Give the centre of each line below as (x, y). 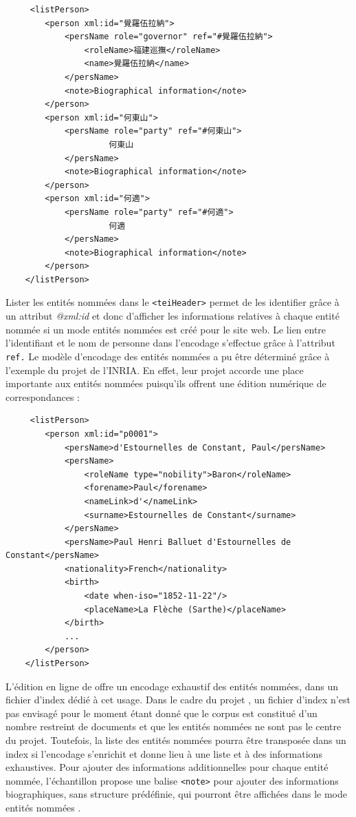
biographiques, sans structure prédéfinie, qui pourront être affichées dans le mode (176, 794)
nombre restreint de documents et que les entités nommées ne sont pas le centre (174, 726)
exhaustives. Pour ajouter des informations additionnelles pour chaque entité (167, 767)
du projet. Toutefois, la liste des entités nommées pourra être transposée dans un (176, 740)
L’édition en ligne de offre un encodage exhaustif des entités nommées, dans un (172, 686)
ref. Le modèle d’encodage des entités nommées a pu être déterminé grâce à (168, 356)
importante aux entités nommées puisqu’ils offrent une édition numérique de (166, 383)
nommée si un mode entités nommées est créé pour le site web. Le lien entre (166, 329)
